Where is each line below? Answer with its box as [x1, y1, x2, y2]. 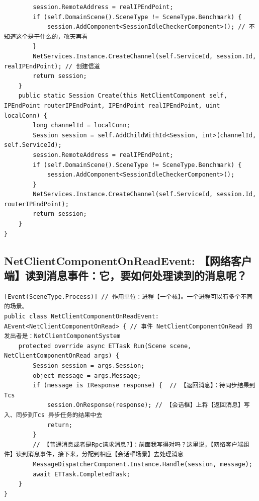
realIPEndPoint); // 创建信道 [4, 62, 100, 70]
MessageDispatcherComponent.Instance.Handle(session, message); [33, 460, 252, 468]
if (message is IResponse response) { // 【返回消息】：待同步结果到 [33, 382, 255, 389]
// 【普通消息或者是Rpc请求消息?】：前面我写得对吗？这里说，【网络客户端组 [33, 441, 249, 448]
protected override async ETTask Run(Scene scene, [18, 342, 192, 350]
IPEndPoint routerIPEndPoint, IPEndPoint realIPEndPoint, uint [4, 102, 220, 109]
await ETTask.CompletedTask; [33, 470, 130, 478]
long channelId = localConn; [33, 122, 130, 129]
